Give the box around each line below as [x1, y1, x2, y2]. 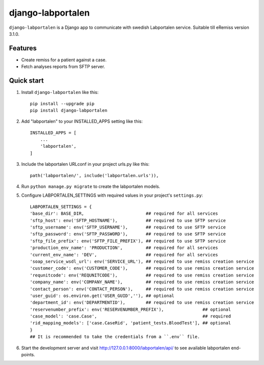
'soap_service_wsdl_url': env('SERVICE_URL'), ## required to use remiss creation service [30, 258, 254, 264]
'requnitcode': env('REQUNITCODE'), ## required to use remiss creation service [30, 272, 254, 278]
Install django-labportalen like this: [21, 90, 99, 95]
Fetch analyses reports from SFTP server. [21, 64, 105, 69]
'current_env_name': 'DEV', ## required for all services [30, 252, 219, 257]
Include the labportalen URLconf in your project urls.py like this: [21, 161, 150, 167]
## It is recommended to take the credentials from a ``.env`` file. [30, 334, 200, 340]
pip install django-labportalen [30, 108, 108, 113]
